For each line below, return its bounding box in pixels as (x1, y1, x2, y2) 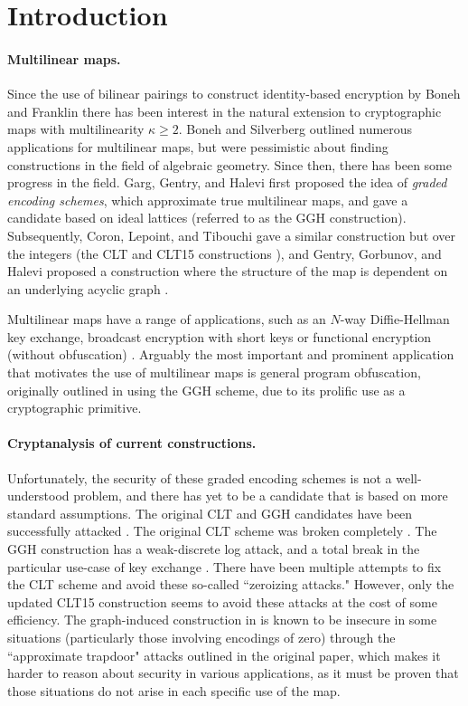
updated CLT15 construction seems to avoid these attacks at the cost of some (7, 592, 437, 611)
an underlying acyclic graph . (7, 279, 169, 298)
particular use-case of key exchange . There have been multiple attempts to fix (7, 557, 442, 576)
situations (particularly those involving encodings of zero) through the (7, 628, 396, 646)
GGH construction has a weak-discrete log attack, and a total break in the (7, 539, 420, 558)
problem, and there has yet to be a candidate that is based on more (73, 486, 448, 505)
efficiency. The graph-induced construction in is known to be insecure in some (7, 610, 437, 629)
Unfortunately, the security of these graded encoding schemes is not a (7, 468, 392, 487)
